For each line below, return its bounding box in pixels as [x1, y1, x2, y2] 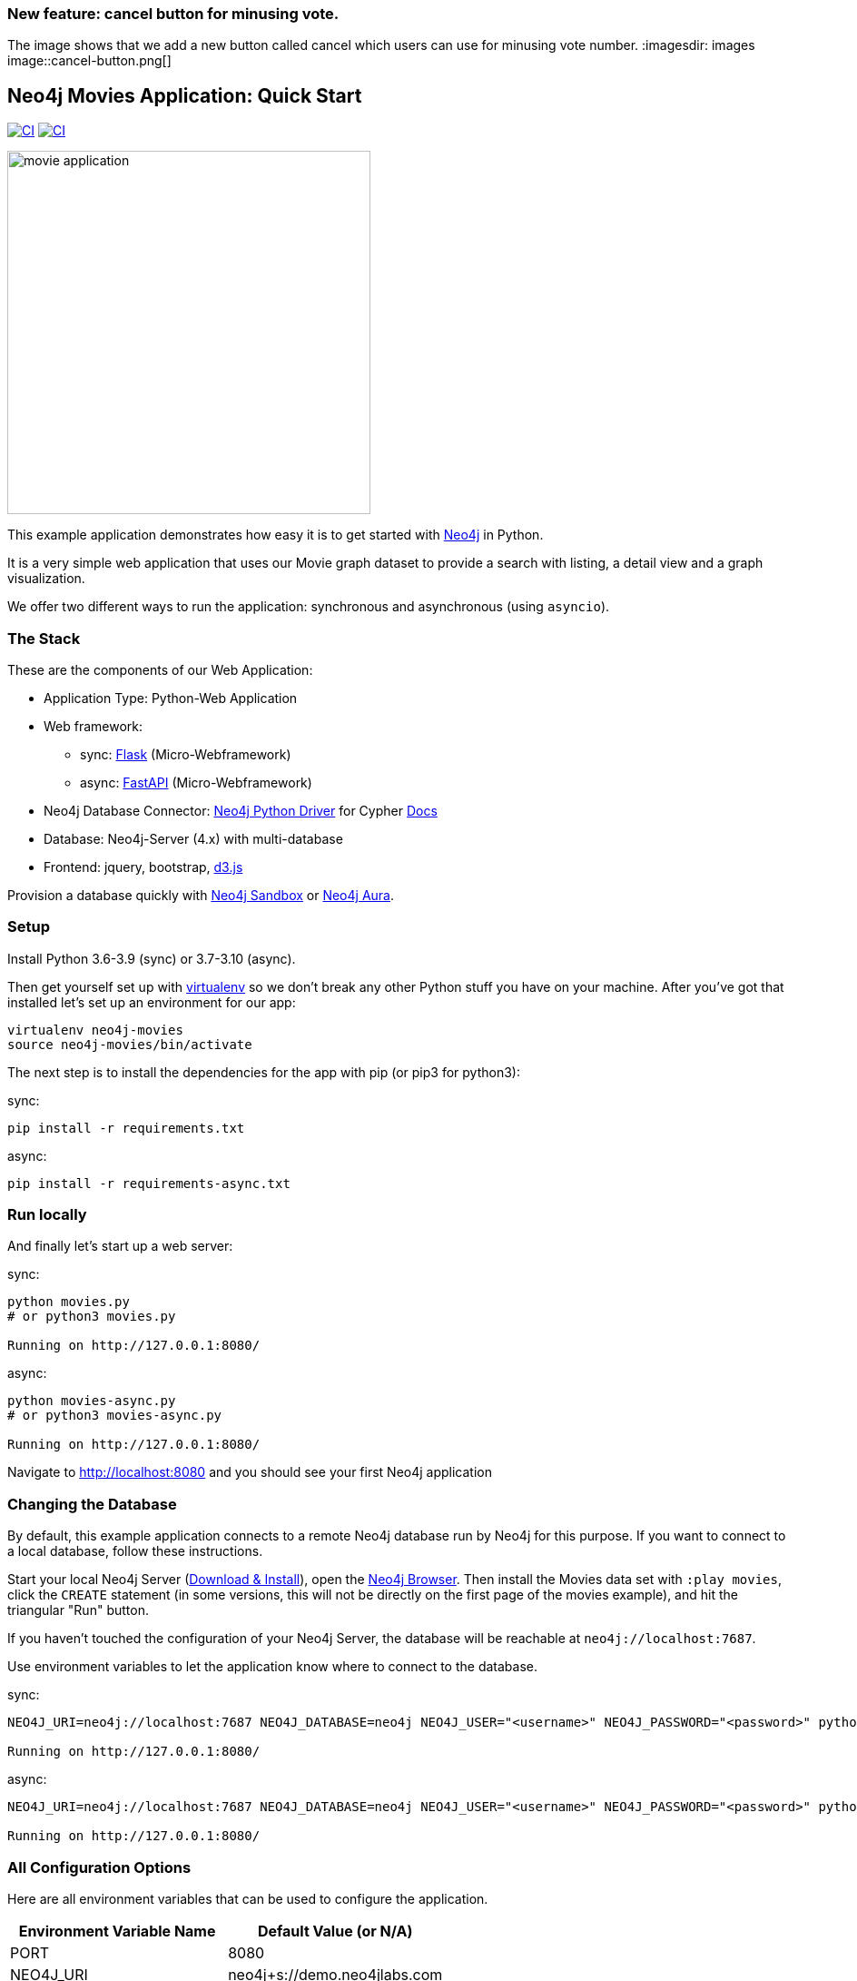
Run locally [7, 1205, 87, 1224]
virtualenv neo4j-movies [7, 1022, 183, 1037]
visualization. [7, 570, 85, 587]
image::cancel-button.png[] [7, 53, 172, 69]
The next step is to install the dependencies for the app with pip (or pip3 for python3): [7, 1064, 520, 1080]
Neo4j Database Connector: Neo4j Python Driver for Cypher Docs [44, 802, 438, 818]
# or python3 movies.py [7, 1309, 176, 1324]
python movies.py [7, 1294, 130, 1310]
